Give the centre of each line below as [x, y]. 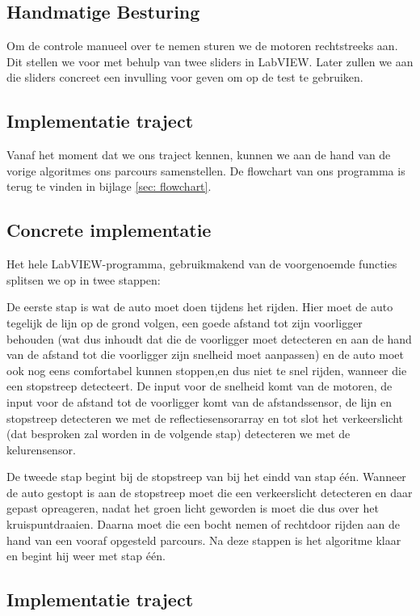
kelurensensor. [41, 449]
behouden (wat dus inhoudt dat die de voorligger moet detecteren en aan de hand [209, 338]
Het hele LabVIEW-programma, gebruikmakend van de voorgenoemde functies [202, 264]
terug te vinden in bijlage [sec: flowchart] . [109, 186]
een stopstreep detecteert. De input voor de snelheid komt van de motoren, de [199, 386]
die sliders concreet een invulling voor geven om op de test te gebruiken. [185, 77]
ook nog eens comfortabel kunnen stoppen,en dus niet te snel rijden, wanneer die [207, 370]
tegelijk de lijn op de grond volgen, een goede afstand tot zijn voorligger [185, 322]
